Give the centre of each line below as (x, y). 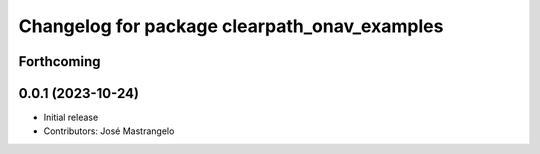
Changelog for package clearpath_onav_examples (231, 26)
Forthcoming (59, 61)
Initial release (71, 117)
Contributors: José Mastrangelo (109, 131)
